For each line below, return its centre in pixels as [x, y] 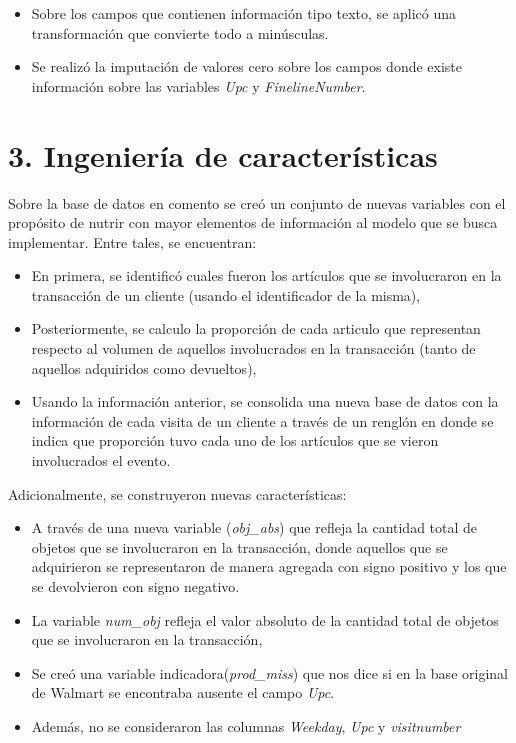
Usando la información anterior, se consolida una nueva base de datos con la [265, 401]
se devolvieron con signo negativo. [135, 586]
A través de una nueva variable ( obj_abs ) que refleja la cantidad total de [254, 527]
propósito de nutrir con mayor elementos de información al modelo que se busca [253, 222]
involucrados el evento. [101, 460]
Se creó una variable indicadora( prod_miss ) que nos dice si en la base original [269, 672]
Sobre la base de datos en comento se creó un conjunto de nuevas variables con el [257, 202]
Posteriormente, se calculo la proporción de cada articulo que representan [256, 328]
